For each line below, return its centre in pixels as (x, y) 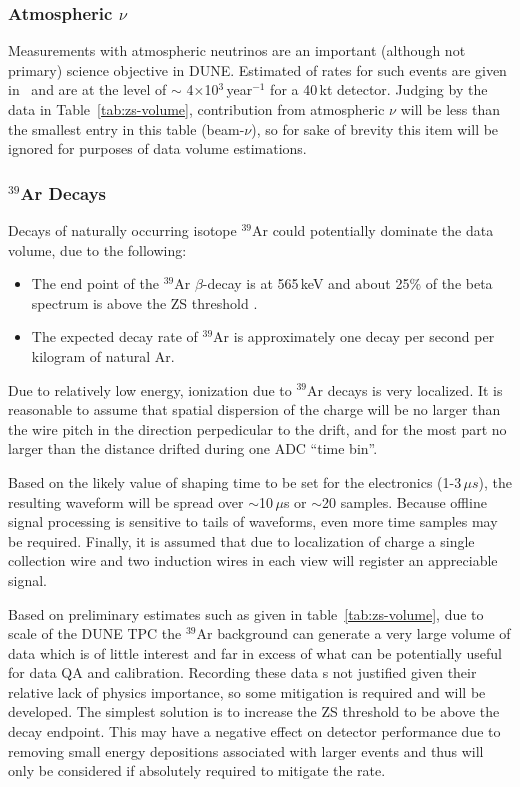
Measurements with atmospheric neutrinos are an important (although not (237, 50)
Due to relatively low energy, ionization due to (150, 389)
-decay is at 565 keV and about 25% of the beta (347, 283)
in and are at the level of (87, 89)
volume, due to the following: (97, 249)
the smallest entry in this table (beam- (126, 128)
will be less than (450, 109)
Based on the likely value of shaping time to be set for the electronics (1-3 (235, 481)
